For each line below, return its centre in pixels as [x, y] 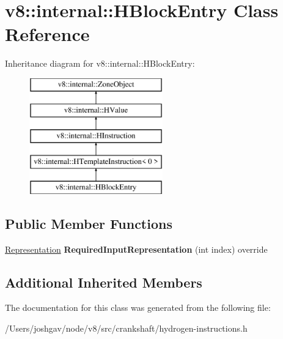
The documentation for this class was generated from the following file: [138, 307]
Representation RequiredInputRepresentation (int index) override [136, 249]
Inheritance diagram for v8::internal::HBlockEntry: [100, 63]
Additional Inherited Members [104, 282]
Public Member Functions [89, 223]
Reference [47, 34]
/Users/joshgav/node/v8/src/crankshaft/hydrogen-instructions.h [126, 328]
